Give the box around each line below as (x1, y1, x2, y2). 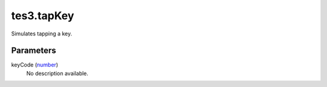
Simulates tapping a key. (11, 30, 73, 37)
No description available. (26, 70, 89, 77)
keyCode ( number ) (11, 61, 59, 68)
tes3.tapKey (11, 9, 74, 22)
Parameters (11, 46, 56, 56)
